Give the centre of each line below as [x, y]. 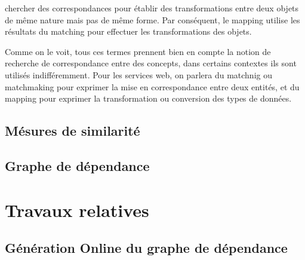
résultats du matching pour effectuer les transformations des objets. [128, 31]
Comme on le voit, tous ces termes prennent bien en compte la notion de [138, 51]
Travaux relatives [77, 209]
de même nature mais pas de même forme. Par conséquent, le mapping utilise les [152, 19]
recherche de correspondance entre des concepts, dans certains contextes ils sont [151, 63]
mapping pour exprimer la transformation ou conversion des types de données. [148, 98]
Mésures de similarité [73, 131]
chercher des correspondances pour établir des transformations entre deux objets [152, 8]
